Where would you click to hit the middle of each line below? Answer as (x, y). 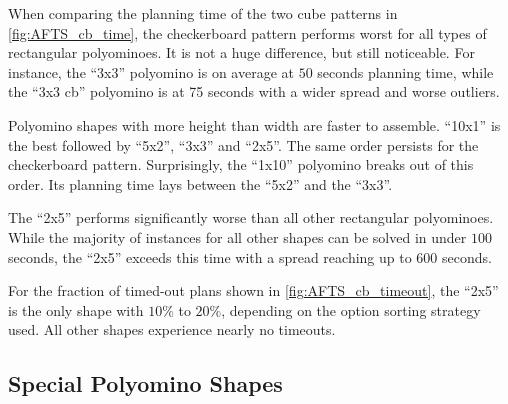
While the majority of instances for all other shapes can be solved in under (237, 236)
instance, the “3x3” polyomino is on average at (151, 71)
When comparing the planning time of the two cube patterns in (203, 13)
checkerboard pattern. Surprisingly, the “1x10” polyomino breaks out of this (241, 164)
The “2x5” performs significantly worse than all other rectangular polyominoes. (251, 217)
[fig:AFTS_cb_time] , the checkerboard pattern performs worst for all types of (247, 32)
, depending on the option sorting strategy (351, 309)
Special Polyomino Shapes (145, 383)
